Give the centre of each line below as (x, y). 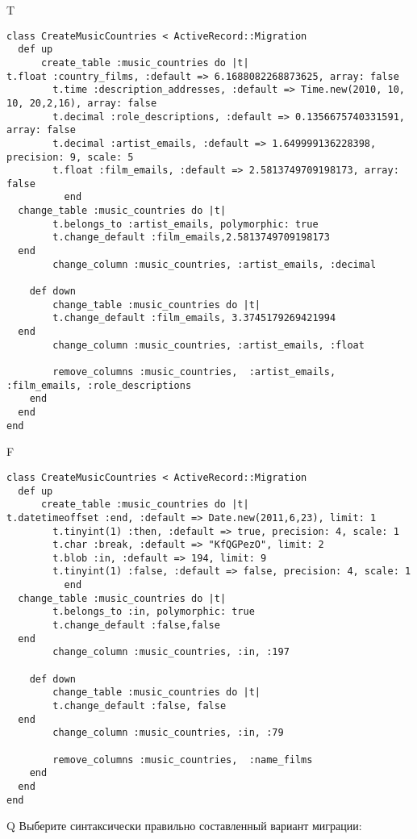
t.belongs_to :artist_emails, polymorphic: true (186, 224)
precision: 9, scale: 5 (70, 157)
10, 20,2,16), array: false (82, 103)
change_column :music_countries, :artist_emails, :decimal (215, 264)
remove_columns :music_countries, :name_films (183, 760)
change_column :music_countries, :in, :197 (171, 652)
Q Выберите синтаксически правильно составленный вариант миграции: (184, 826)
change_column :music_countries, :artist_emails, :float (208, 345)
